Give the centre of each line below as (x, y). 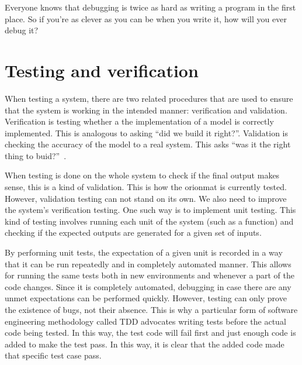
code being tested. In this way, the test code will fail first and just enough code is (150, 333)
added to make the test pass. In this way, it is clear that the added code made (145, 344)
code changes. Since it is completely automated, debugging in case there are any (148, 286)
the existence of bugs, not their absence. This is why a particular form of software (151, 309)
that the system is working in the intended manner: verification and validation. (146, 110)
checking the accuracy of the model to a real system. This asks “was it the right (148, 144)
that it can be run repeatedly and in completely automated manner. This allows (148, 264)
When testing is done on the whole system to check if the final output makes (142, 175)
